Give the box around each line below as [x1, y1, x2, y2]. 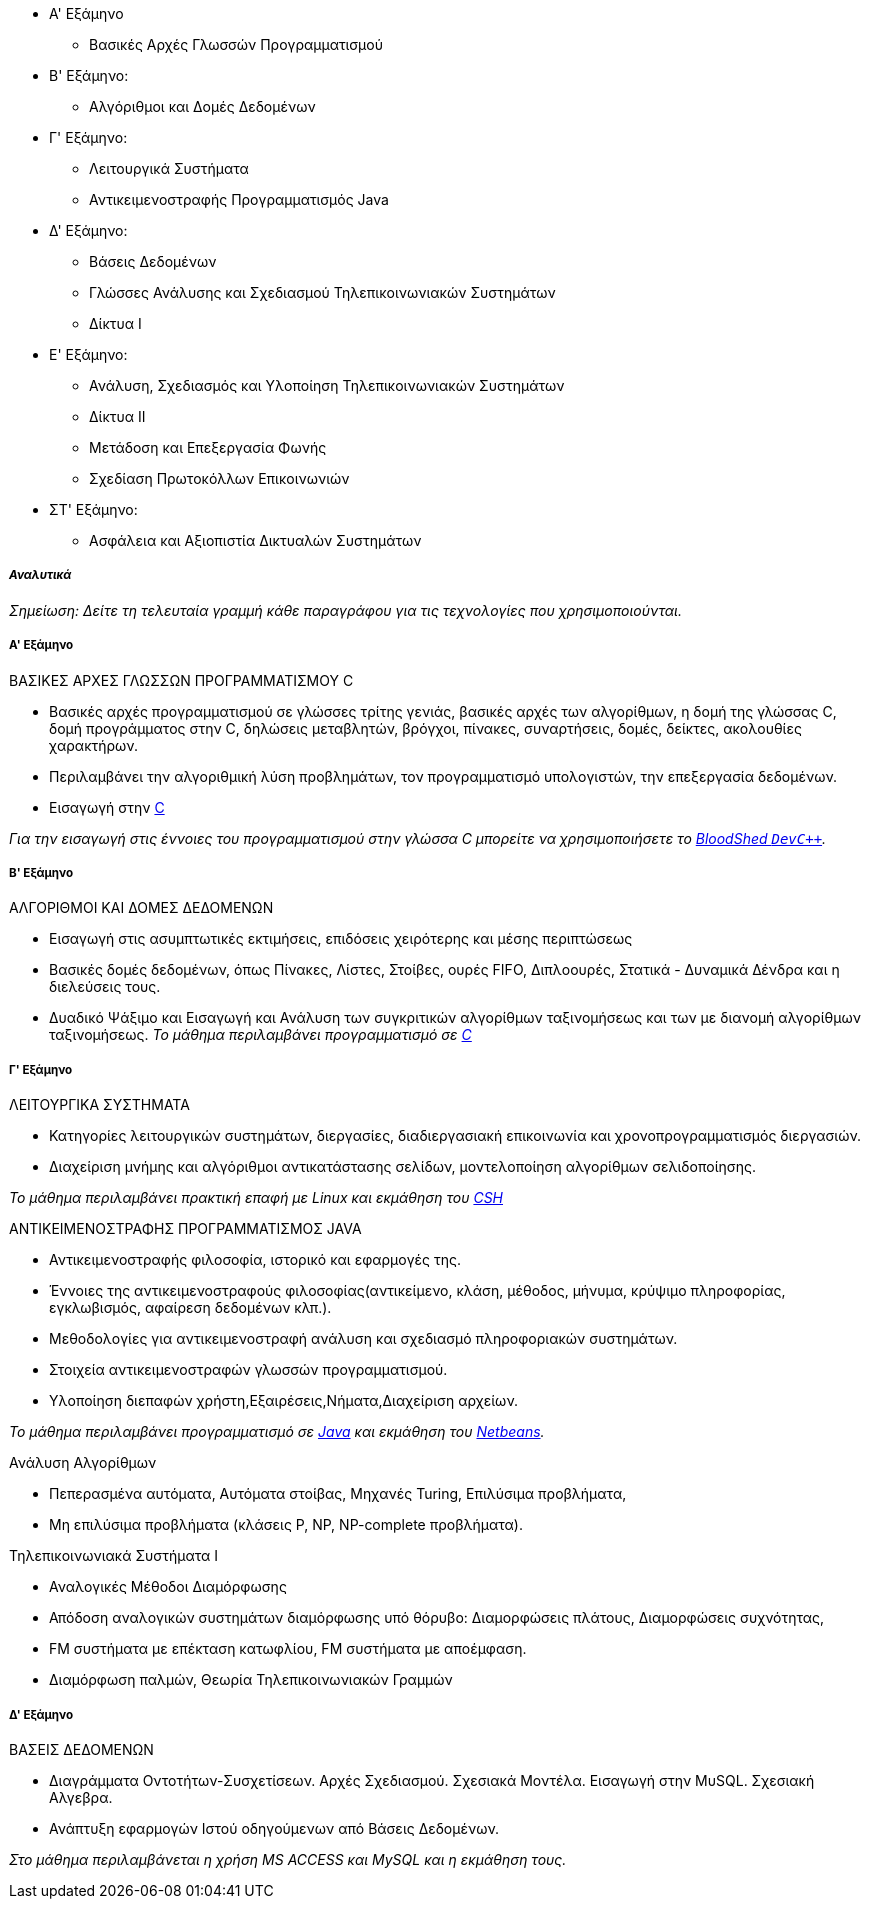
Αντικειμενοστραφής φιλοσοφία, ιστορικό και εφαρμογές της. [49, 1251, 462, 1269]
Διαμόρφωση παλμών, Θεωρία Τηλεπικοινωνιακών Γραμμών [49, 1671, 453, 1689]
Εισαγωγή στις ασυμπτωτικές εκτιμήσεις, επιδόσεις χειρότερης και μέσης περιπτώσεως [49, 930, 633, 948]
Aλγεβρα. [49, 1788, 113, 1806]
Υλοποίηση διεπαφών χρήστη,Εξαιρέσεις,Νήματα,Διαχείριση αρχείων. [49, 1392, 519, 1410]
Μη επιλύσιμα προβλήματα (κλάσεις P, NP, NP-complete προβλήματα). [49, 1516, 523, 1534]
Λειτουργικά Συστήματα [89, 160, 249, 177]
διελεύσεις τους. [49, 978, 161, 996]
